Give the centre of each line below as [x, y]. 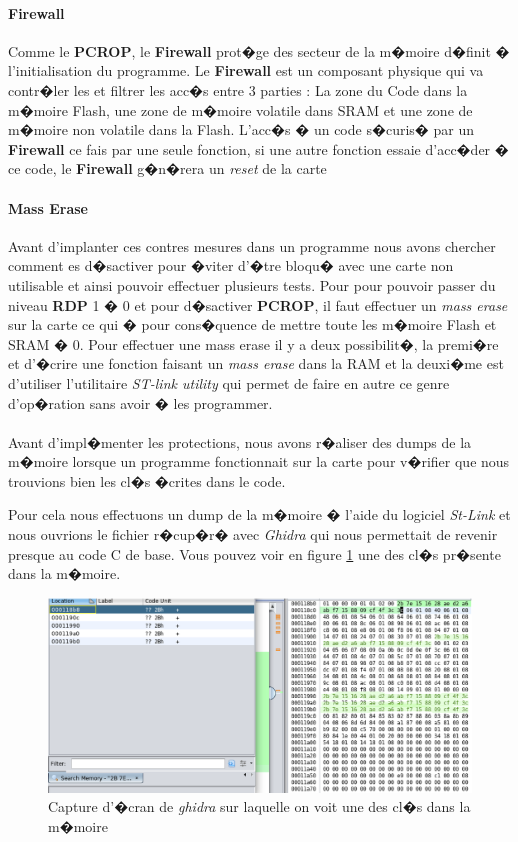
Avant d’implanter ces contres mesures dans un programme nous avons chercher [252, 245]
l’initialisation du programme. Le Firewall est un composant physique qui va [246, 70]
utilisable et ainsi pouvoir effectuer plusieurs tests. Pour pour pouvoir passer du [252, 284]
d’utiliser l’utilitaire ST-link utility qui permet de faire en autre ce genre [229, 382]
